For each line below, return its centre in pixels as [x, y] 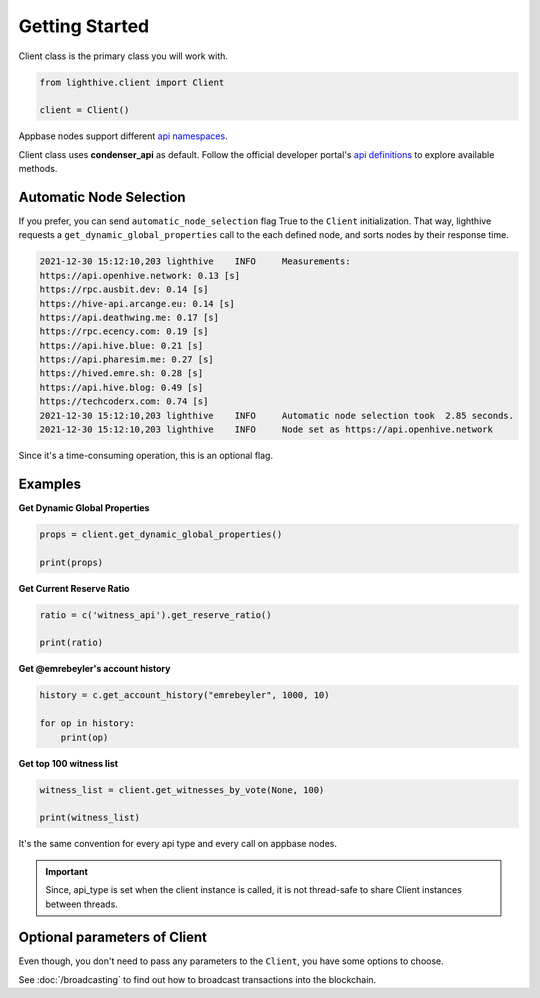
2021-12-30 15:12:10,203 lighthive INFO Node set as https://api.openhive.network [266, 429]
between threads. [82, 904]
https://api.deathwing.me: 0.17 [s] [129, 317]
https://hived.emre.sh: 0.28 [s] [121, 373]
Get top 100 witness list [68, 763]
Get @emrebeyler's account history [94, 669]
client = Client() [84, 110]
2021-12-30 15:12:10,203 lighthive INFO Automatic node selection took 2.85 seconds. [277, 415]
